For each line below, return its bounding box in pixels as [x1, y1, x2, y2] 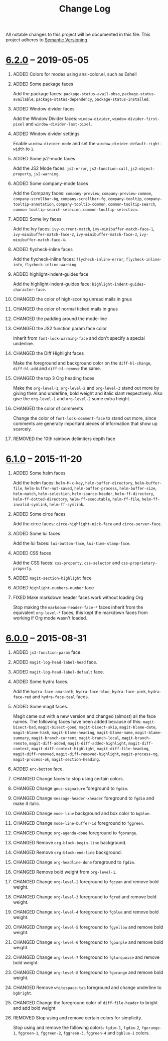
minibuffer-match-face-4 [13, 237, 65, 242]
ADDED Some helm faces [13, 470, 66, 476]
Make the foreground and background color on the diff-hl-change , [13, 360, 152, 366]
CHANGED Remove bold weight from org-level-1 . [13, 869, 117, 875]
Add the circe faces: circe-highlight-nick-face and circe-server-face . [13, 521, 162, 527]
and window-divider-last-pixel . [25, 121, 92, 127]
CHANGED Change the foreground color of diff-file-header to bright [13, 1000, 158, 1006]
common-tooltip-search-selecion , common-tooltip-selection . [13, 206, 138, 212]
